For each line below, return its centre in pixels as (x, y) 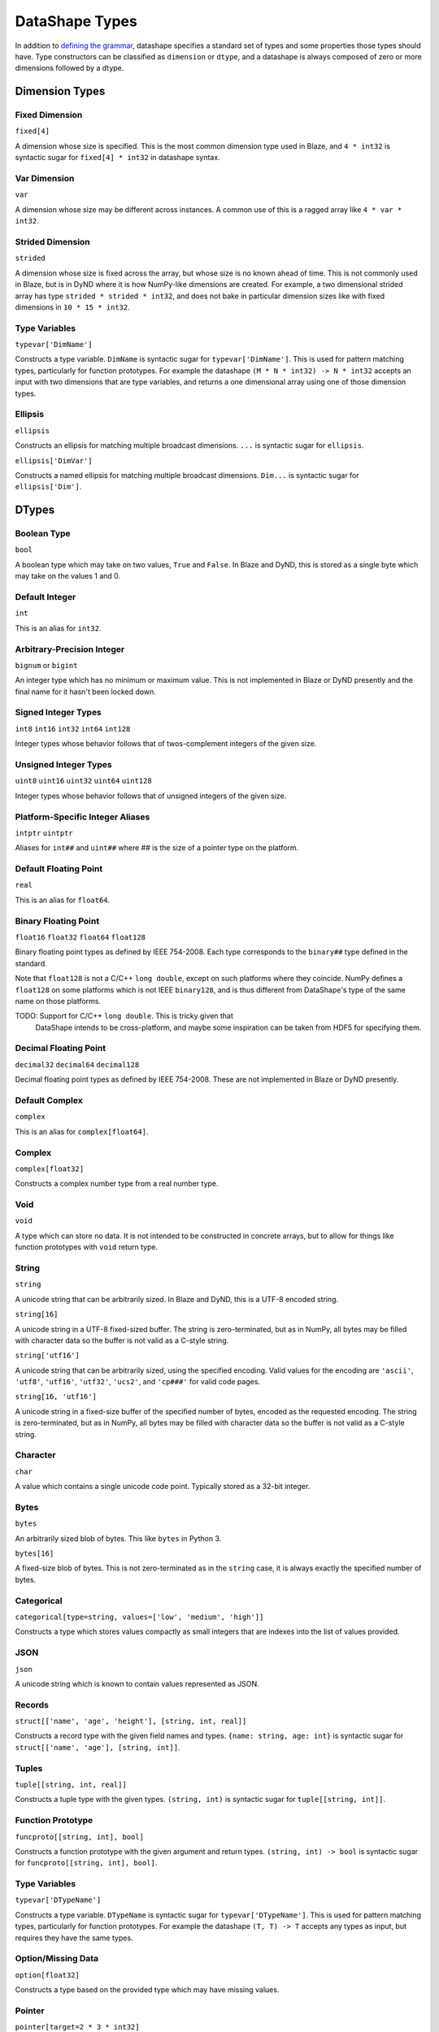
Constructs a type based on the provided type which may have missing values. (147, 1990)
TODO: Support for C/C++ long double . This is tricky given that (124, 1016)
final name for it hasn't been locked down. (85, 692)
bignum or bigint (46, 665)
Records (32, 1704)
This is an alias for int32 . (58, 628)
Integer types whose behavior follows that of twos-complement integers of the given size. (166, 744)
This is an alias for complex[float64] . (82, 1131)
